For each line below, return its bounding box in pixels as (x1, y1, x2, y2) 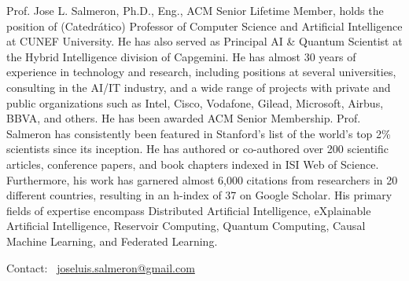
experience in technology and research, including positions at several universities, (6, 64, 396, 80)
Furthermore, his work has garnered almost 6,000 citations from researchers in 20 (6, 171, 398, 188)
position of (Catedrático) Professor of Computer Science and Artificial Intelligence (6, 17, 403, 34)
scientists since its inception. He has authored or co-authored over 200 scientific (6, 140, 389, 157)
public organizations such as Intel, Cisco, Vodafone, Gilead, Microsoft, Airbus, (6, 94, 384, 111)
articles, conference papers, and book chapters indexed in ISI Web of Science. (6, 155, 379, 172)
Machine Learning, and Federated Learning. (6, 232, 218, 249)
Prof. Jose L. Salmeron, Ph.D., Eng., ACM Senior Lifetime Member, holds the (6, 2, 384, 18)
